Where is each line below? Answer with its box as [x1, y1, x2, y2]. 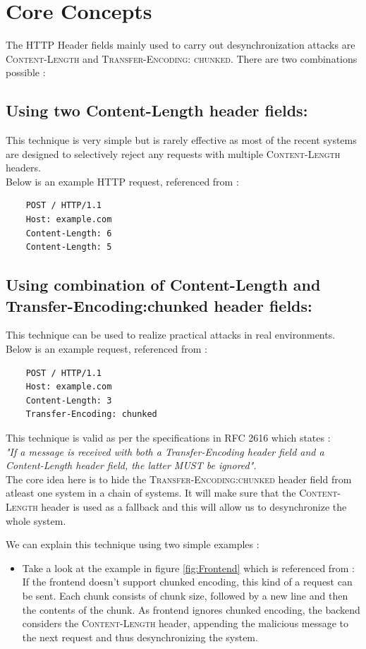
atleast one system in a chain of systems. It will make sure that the [6, 485, 296, 500]
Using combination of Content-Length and [6, 274, 321, 296]
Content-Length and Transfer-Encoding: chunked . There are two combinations [6, 51, 358, 66]
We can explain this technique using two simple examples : [6, 537, 260, 552]
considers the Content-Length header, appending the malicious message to [22, 616, 349, 631]
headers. [6, 160, 41, 175]
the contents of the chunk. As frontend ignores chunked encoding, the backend [22, 602, 360, 617]
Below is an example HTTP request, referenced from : [6, 174, 239, 188]
